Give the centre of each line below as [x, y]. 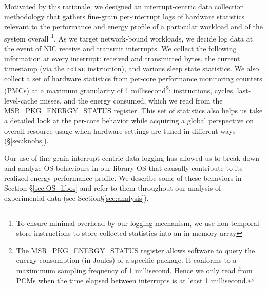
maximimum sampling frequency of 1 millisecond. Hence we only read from [134, 270]
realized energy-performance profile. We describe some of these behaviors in [123, 178]
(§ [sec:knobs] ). [26, 141]
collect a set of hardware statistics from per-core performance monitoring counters [133, 78]
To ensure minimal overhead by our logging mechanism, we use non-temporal [138, 223]
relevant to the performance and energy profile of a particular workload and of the [133, 26]
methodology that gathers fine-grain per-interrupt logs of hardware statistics [125, 16]
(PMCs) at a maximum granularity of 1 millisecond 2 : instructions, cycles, [120, 90]
